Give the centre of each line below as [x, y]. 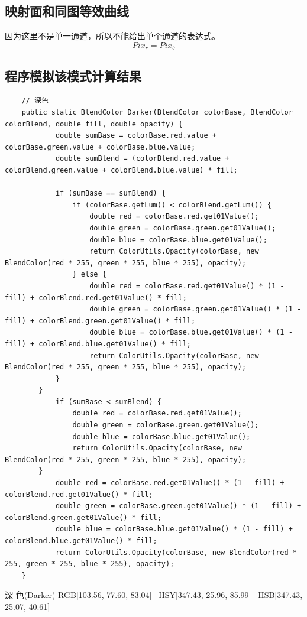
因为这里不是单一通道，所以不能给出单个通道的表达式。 [112, 36]
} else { [89, 275]
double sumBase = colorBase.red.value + [136, 136]
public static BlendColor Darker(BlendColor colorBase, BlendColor [157, 113]
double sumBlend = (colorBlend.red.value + [142, 159]
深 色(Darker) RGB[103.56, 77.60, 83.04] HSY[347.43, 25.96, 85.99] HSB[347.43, [154, 595]
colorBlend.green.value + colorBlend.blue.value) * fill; [121, 171]
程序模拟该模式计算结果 [73, 75]
